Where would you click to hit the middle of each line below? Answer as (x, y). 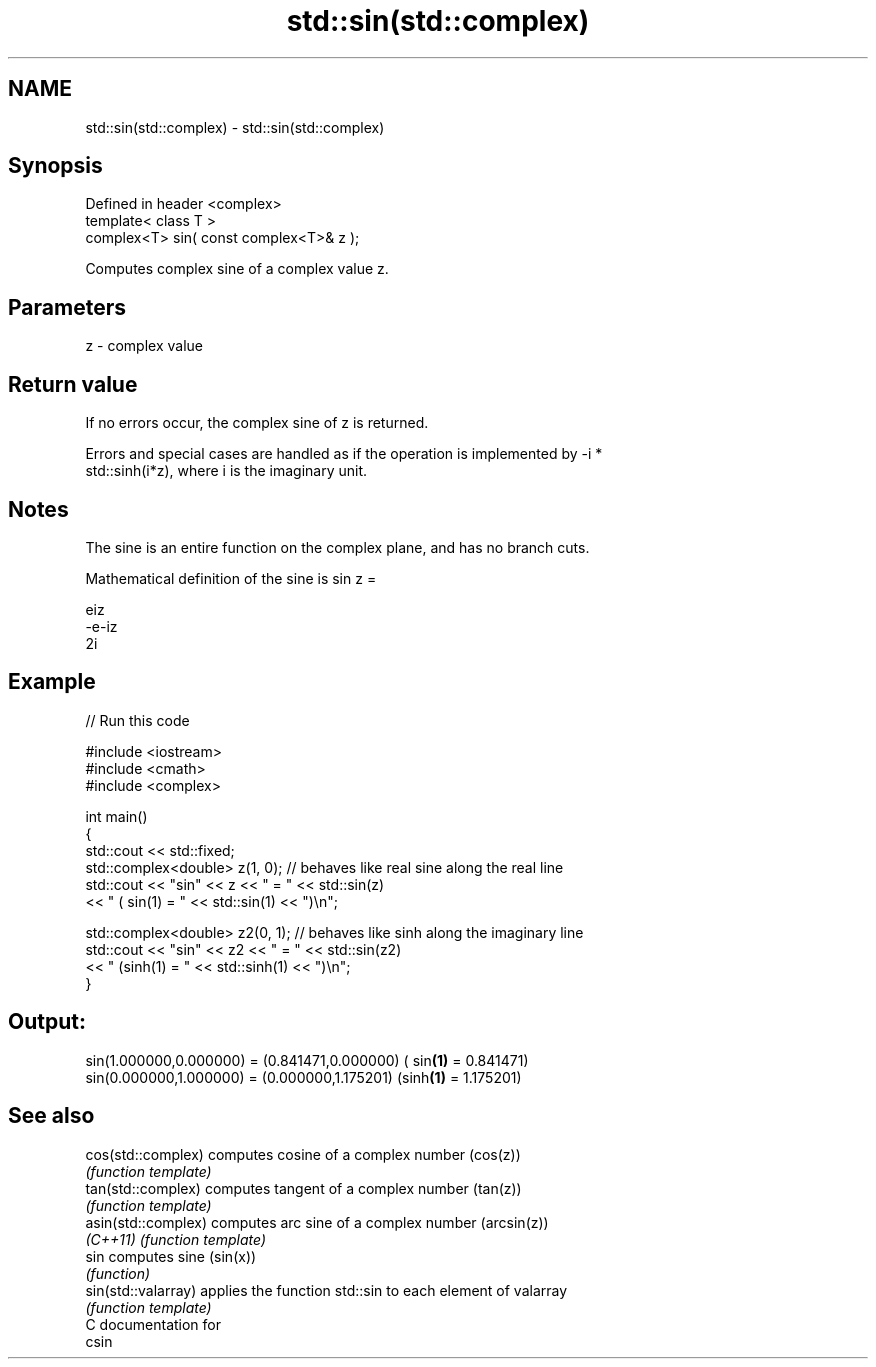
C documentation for (153, 1324)
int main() (116, 816)
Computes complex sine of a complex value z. (237, 269)
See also (51, 1116)
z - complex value (144, 346)
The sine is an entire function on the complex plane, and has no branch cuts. (337, 547)
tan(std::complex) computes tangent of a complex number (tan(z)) (303, 1188)
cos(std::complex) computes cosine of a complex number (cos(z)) (303, 1154)
